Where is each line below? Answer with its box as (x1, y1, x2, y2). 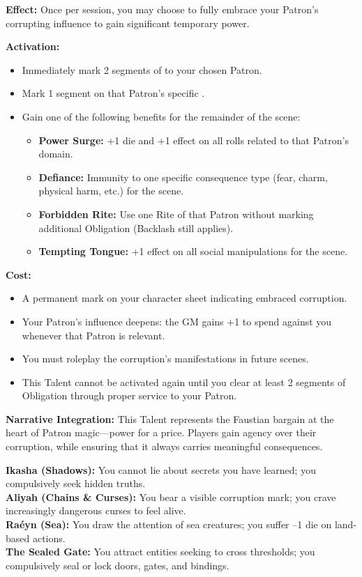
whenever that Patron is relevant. (22, 328, 165, 342)
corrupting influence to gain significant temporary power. (6, 15, 250, 30)
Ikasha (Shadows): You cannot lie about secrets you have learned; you (6, 462, 316, 477)
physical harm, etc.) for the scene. (38, 183, 184, 198)
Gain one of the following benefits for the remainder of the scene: (22, 109, 301, 123)
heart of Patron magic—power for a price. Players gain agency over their (6, 425, 317, 440)
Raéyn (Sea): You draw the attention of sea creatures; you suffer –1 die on (6, 517, 332, 532)
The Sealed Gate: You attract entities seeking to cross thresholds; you (6, 544, 315, 559)
